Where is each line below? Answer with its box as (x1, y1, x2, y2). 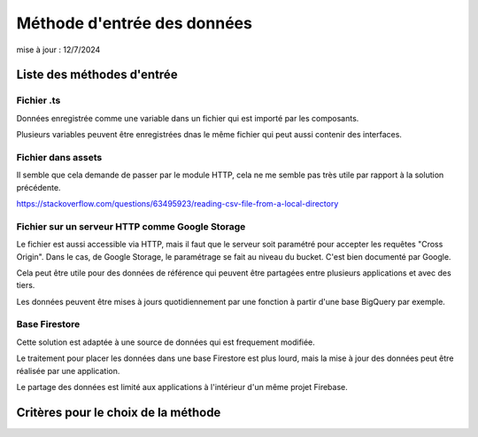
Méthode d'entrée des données (16, 13, 252, 33)
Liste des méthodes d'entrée (16, 67, 178, 82)
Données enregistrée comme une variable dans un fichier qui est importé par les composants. (16, 113, 359, 123)
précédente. (16, 182, 61, 192)
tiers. (16, 280, 35, 291)
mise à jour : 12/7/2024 (16, 44, 101, 55)
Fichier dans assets (16, 151, 103, 163)
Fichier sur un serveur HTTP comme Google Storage (16, 220, 246, 232)
